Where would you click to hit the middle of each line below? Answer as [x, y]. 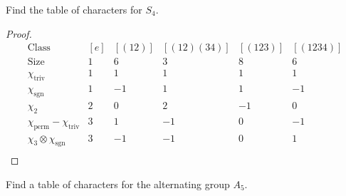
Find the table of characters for [74, 9]
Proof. [19, 33]
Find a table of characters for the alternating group [118, 184]
